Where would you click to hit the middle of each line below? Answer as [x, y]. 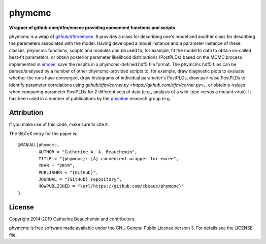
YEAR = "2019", [57, 166]
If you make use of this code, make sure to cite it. [59, 124]
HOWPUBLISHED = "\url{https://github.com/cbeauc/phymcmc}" [111, 186]
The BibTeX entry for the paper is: [43, 134]
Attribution [26, 113]
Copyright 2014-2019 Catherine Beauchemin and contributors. [72, 219]
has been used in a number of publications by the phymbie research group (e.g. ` [91, 99]
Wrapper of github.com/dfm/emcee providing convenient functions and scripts [92, 28]
